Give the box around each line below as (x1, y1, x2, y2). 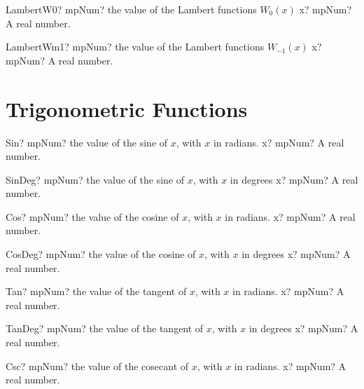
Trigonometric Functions (6, 94, 248, 123)
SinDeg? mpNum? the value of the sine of (6, 172, 184, 186)
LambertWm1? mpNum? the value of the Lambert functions (6, 39, 265, 54)
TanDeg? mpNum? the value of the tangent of (6, 321, 204, 336)
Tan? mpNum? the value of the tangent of (6, 284, 187, 299)
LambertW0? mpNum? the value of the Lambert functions (6, 2, 257, 16)
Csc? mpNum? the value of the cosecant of (6, 358, 189, 373)
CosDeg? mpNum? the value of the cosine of (6, 247, 196, 261)
